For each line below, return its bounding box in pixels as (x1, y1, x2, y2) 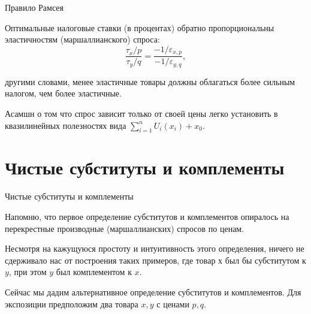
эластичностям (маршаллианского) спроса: (5, 33, 160, 46)
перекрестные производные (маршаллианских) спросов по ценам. (5, 222, 244, 234)
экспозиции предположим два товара (5, 297, 138, 310)
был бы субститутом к (225, 253, 306, 266)
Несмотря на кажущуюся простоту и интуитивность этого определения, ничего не (5, 242, 304, 255)
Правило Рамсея (5, 1, 64, 13)
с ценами (156, 297, 189, 310)
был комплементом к (56, 265, 132, 278)
